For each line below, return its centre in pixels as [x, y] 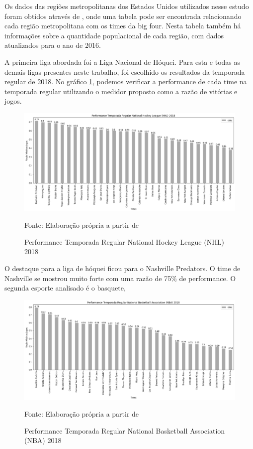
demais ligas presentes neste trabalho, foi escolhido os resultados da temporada [125, 72]
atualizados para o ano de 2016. [53, 45]
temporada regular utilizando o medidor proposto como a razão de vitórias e [121, 91]
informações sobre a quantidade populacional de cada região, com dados [114, 35]
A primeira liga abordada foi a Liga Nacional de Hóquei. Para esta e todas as [123, 62]
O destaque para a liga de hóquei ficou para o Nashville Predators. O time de [123, 268]
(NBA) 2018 [43, 440]
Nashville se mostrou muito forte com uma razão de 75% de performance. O [120, 278]
